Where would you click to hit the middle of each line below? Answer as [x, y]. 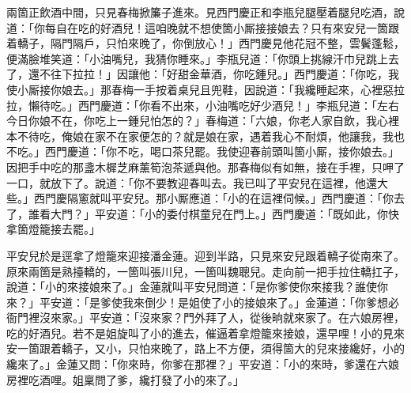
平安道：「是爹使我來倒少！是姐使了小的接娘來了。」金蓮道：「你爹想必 [219, 302]
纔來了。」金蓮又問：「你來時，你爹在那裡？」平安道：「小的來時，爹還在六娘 [203, 364]
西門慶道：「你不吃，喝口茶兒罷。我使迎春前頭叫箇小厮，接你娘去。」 [222, 151]
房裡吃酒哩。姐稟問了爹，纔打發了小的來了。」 [125, 379]
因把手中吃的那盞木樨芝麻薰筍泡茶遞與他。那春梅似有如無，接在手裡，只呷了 [205, 166]
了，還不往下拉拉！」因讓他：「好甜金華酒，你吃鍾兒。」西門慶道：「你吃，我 [203, 74]
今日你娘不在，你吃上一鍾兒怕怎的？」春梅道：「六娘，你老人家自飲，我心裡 [203, 121]
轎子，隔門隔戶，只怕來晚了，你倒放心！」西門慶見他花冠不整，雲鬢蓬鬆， [211, 43]
